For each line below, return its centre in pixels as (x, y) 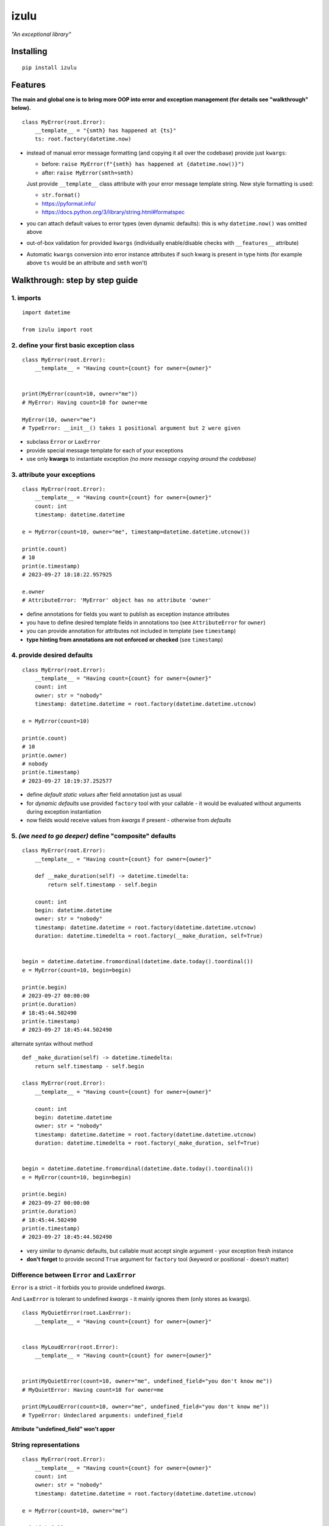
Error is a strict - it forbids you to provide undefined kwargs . (88, 1287)
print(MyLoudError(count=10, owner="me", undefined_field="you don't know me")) (146, 1407)
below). (21, 108)
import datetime (46, 313)
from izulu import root (58, 329)
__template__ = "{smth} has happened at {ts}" (105, 131)
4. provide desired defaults (52, 655)
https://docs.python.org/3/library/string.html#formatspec (113, 212)
